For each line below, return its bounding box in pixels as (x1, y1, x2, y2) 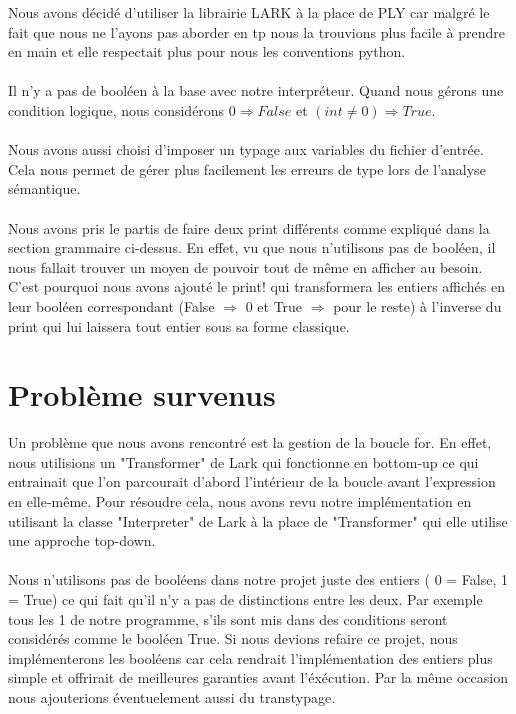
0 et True (245, 295, 303, 316)
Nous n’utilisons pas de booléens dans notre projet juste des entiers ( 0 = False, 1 (8, 569, 509, 590)
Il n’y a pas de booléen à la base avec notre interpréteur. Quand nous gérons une (8, 80, 504, 101)
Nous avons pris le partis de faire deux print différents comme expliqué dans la (8, 217, 490, 238)
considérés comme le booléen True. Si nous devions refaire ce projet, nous (8, 628, 458, 649)
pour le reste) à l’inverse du (333, 295, 502, 316)
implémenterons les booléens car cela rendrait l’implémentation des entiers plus (8, 647, 493, 668)
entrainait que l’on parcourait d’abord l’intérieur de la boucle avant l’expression (8, 471, 496, 492)
